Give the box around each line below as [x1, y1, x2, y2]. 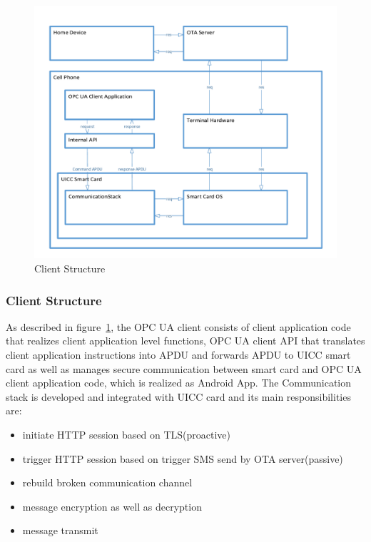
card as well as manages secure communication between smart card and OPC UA [6, 361, 362, 376]
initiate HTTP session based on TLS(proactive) [22, 427, 231, 441]
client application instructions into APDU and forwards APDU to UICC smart [6, 347, 351, 362]
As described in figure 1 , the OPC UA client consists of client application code [6, 319, 351, 334]
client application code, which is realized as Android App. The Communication [6, 375, 352, 390]
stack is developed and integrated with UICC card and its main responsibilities [6, 389, 351, 404]
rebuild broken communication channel [22, 475, 193, 490]
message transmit [22, 523, 98, 538]
